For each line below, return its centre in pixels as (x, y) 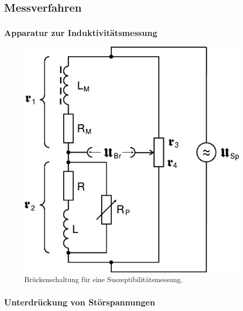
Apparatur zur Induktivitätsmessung (81, 32)
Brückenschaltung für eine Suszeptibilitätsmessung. (104, 279)
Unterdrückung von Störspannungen (80, 302)
